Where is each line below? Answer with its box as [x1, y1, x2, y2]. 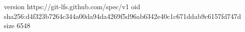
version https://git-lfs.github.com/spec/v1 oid [4, 1, 140, 11]
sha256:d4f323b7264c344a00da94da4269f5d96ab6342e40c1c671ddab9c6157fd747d [4, 11, 241, 21]
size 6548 [4, 20, 31, 31]
